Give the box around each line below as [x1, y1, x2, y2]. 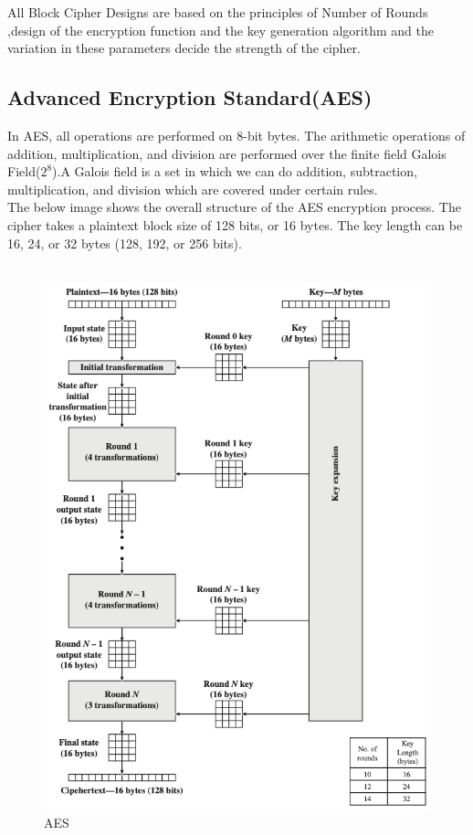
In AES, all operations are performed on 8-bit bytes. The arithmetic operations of [7, 125, 466, 144]
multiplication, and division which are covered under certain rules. [7, 179, 378, 198]
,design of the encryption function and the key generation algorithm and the [7, 20, 434, 39]
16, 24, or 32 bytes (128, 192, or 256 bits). [7, 233, 242, 252]
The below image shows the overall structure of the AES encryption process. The [7, 197, 461, 217]
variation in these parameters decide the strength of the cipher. [7, 38, 361, 58]
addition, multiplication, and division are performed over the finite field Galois [7, 143, 447, 163]
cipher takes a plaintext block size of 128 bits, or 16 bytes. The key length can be [7, 215, 463, 234]
